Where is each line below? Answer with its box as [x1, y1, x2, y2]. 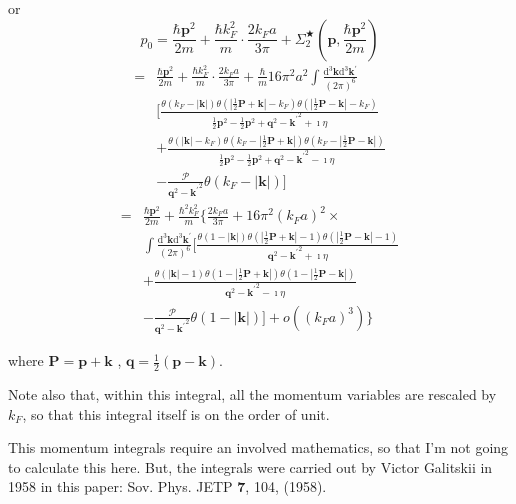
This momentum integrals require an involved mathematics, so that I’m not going [8, 437, 509, 458]
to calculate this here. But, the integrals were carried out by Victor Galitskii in [8, 456, 493, 477]
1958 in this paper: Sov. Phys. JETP [8, 476, 233, 497]
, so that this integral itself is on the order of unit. [22, 403, 330, 424]
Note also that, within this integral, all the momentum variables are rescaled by [8, 384, 497, 405]
